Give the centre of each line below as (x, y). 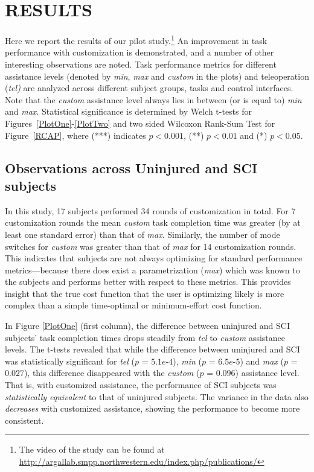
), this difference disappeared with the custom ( (112, 373)
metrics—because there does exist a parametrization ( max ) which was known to (152, 269)
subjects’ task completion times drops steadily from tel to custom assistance (145, 337)
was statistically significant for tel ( (70, 361)
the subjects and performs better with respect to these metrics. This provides (148, 282)
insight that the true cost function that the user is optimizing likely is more (145, 293)
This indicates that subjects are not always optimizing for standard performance (154, 258)
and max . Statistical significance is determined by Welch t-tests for (129, 111)
